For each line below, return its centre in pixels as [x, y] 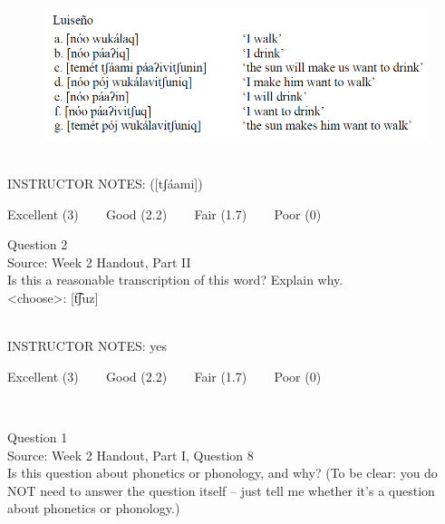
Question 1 [38, 437]
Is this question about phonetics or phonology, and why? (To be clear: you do [222, 473]
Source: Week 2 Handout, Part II [99, 262]
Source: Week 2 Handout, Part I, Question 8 [131, 455]
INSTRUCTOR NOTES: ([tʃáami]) [105, 184]
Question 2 [38, 244]
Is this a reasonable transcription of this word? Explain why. [175, 280]
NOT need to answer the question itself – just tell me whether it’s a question [221, 490]
